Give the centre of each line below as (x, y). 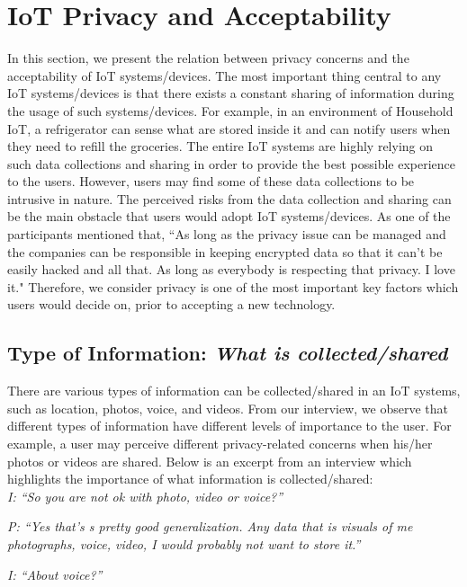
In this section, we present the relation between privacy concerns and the (208, 58)
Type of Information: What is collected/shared (228, 353)
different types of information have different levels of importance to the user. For (229, 426)
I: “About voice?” (55, 574)
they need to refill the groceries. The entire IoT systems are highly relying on (220, 146)
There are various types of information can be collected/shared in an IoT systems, (234, 391)
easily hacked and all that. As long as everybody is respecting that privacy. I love (231, 269)
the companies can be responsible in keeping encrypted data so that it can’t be (225, 251)
